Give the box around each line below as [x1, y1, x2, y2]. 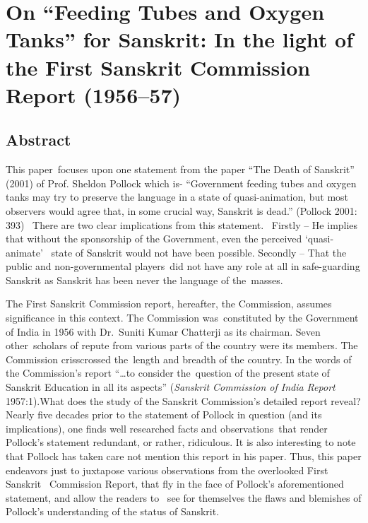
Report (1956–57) [6, 80, 182, 109]
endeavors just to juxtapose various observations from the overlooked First [6, 462, 328, 477]
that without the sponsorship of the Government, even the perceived [6, 231, 302, 246]
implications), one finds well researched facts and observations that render [6, 421, 328, 435]
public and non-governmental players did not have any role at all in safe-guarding [6, 259, 360, 274]
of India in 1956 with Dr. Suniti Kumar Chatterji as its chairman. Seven [6, 324, 321, 339]
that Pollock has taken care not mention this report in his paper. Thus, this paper [6, 449, 362, 464]
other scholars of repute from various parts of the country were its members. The [6, 338, 358, 353]
